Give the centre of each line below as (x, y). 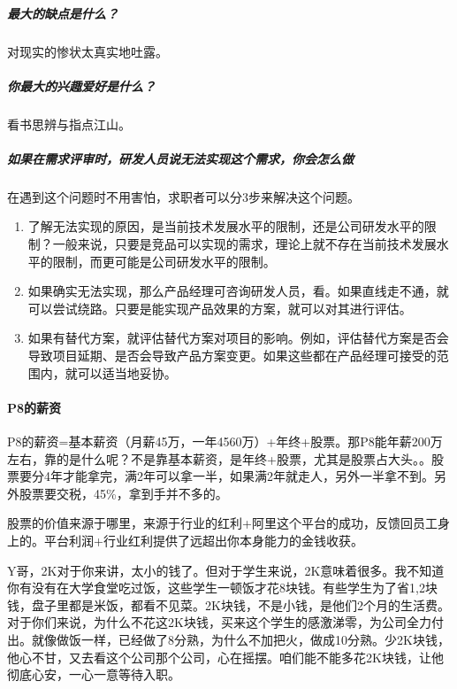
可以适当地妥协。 (127, 372)
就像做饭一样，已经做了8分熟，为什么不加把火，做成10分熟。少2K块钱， (240, 639)
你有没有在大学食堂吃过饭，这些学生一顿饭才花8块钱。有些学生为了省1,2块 (222, 588)
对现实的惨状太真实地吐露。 (88, 51)
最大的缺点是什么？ (63, 13)
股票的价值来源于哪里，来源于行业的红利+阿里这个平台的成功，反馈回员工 (222, 523)
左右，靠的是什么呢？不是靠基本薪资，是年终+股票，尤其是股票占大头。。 (219, 458)
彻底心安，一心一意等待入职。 (94, 674)
